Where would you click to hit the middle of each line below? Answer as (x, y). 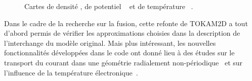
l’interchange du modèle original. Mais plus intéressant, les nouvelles (110, 43)
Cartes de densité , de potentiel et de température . (109, 6)
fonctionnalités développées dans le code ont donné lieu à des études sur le (119, 53)
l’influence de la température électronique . (71, 72)
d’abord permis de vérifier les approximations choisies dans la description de (122, 33)
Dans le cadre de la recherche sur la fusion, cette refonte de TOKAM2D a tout (126, 23)
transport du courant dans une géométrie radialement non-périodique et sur (123, 62)
